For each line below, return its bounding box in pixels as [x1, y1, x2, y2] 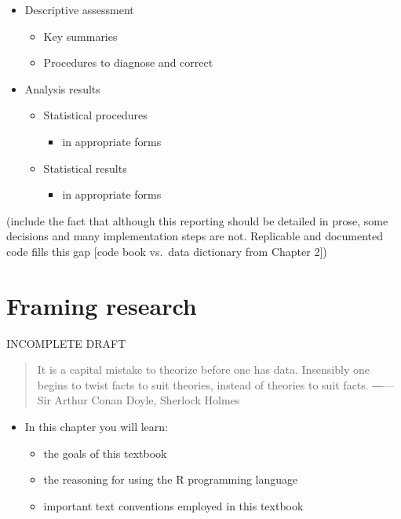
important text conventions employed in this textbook [43, 497, 304, 514]
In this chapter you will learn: [24, 418, 168, 435]
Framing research [6, 289, 197, 321]
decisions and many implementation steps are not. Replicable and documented [6, 228, 384, 244]
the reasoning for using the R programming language [43, 471, 298, 488]
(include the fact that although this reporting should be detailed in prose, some [6, 212, 388, 228]
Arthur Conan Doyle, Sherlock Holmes [54, 392, 240, 408]
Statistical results [43, 159, 127, 176]
